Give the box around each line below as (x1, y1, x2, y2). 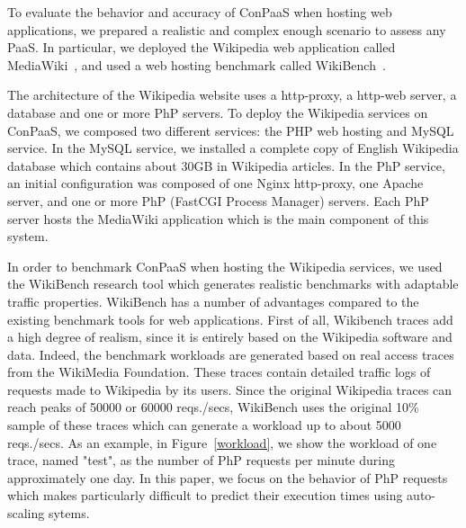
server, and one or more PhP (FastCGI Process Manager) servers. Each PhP (7, 191, 429, 210)
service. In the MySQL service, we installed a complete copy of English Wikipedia (7, 139, 459, 157)
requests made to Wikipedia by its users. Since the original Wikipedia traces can (7, 380, 453, 398)
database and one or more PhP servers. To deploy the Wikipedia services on (7, 103, 428, 121)
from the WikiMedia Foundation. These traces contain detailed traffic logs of (7, 362, 431, 381)
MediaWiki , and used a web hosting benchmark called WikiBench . (7, 55, 386, 74)
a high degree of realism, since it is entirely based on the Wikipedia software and (7, 327, 453, 346)
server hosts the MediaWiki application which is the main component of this (7, 209, 429, 228)
